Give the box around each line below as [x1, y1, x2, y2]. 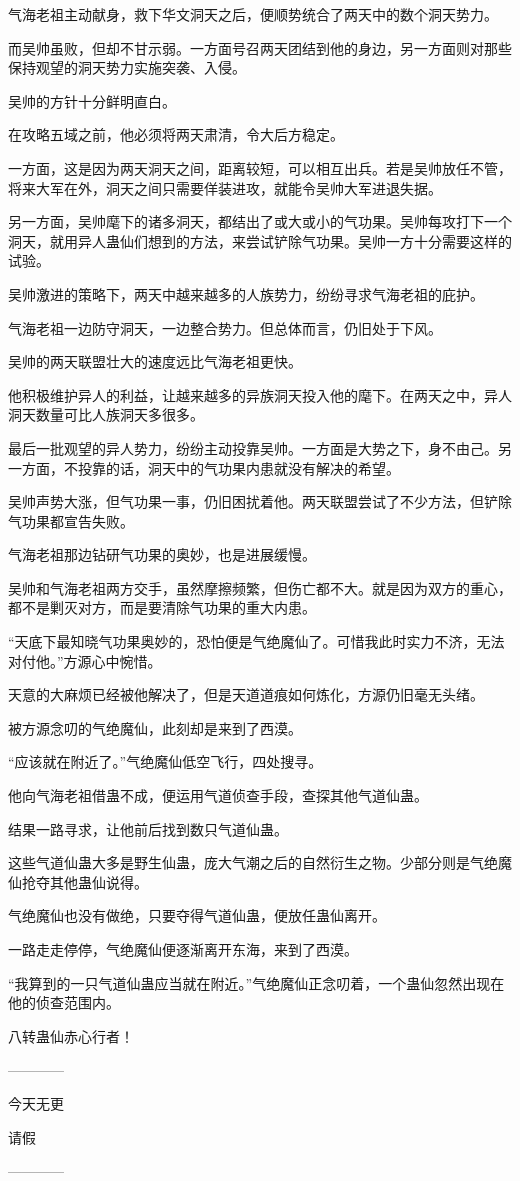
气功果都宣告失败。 [8, 510, 134, 531]
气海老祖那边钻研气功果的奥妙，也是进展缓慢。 [8, 544, 316, 565]
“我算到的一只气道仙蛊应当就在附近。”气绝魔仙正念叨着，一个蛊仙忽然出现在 [8, 972, 505, 993]
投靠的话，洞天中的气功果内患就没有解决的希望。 [77, 457, 400, 478]
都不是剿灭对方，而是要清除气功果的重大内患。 [8, 597, 316, 618]
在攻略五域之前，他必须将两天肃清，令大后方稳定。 [8, 124, 344, 145]
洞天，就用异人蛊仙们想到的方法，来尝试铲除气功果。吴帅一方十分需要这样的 [8, 230, 512, 251]
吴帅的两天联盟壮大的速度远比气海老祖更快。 [8, 351, 302, 372]
